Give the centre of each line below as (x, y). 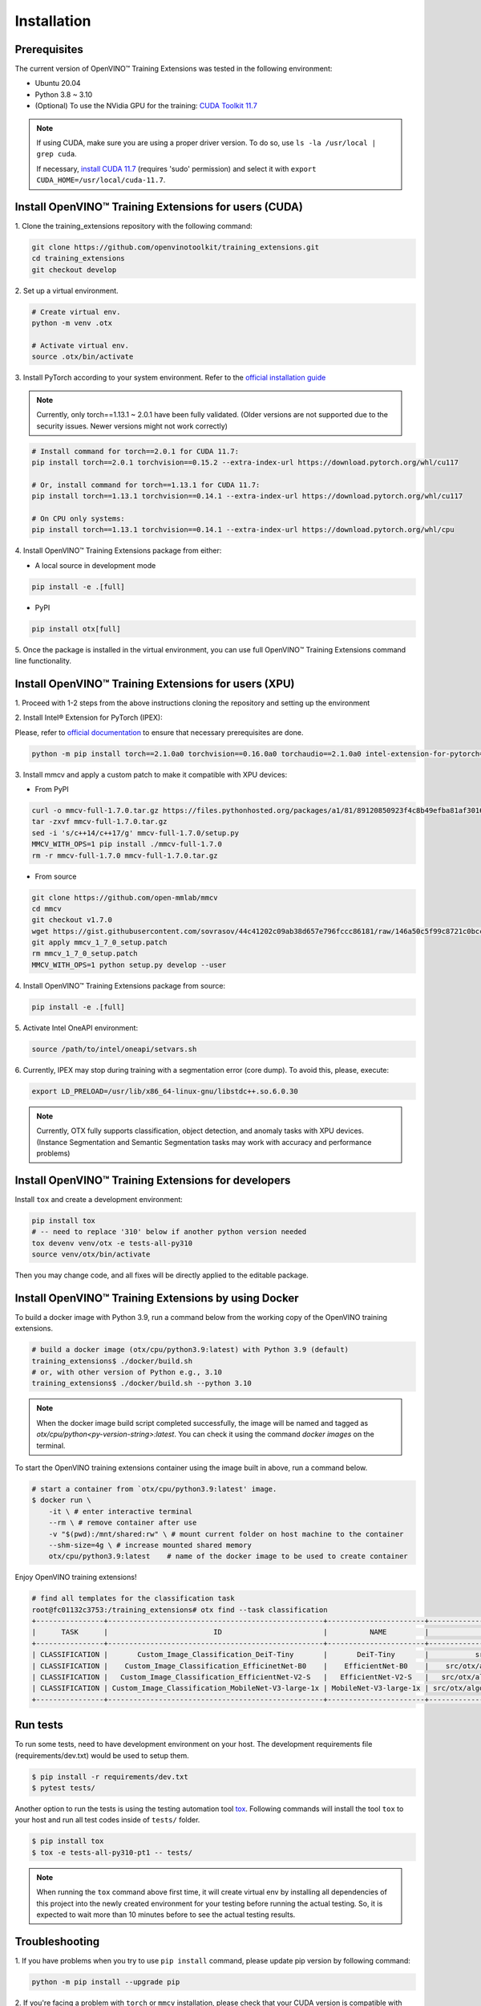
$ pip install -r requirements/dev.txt (110, 1777)
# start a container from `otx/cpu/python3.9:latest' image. (154, 1489)
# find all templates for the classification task (133, 1598)
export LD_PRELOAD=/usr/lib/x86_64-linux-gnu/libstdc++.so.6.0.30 (165, 1091)
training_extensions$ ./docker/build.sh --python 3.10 (141, 1383)
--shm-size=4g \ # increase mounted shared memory (150, 1545)
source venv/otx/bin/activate (91, 1255)
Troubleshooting (57, 1941)
